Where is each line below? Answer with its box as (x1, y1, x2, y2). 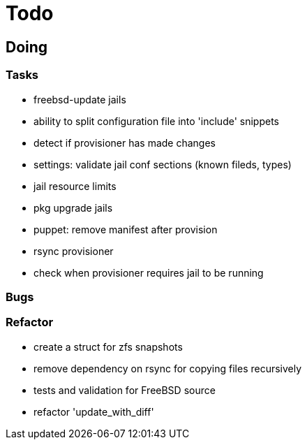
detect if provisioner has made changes (33, 136, 216, 149)
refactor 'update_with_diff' (33, 405, 154, 418)
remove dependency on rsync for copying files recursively (33, 362, 302, 374)
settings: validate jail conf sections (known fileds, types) (33, 158, 292, 170)
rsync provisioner (33, 245, 114, 257)
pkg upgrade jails (33, 201, 113, 214)
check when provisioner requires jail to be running (33, 266, 264, 279)
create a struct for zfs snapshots (33, 340, 183, 353)
